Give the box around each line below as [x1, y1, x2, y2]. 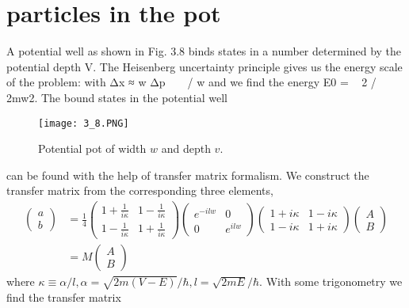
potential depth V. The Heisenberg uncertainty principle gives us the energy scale [6, 58, 403, 74]
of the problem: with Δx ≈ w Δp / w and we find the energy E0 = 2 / [6, 74, 377, 90]
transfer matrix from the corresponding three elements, [6, 182, 273, 199]
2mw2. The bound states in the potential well [6, 89, 227, 105]
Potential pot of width [38, 140, 147, 157]
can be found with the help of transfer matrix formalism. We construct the [6, 166, 369, 183]
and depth [161, 140, 211, 157]
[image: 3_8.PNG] [38, 117, 129, 129]
